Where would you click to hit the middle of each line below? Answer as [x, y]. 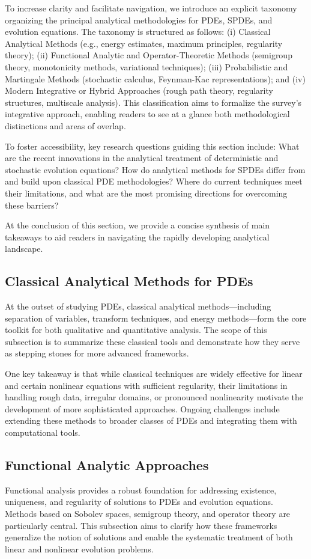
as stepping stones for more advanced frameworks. [97, 353]
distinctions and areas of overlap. [65, 125]
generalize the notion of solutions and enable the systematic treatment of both [149, 537]
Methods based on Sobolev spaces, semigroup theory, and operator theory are [148, 513]
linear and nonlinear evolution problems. [79, 548]
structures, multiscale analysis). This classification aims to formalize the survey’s [153, 102]
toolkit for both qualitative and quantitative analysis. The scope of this [136, 330]
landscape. [24, 249]
